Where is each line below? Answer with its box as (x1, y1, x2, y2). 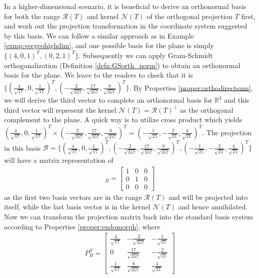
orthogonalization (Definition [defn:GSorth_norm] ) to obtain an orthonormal (4, 60, 240, 70)
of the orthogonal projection (146, 11, 233, 21)
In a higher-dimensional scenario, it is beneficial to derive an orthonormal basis (4, 1, 246, 11)
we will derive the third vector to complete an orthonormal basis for (4, 95, 212, 105)
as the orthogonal (179, 104, 233, 115)
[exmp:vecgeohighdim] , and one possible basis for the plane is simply (4, 40, 214, 51)
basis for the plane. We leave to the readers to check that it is (4, 70, 193, 80)
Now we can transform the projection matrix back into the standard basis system (4, 211, 253, 221)
